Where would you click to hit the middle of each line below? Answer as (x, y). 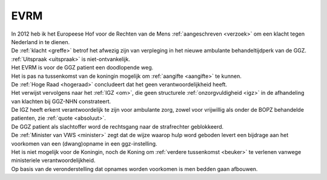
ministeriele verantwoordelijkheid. (53, 161)
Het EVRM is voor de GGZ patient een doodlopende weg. (82, 68)
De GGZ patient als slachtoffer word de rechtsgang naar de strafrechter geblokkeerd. (117, 126)
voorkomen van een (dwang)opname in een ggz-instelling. (84, 143)
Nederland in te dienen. (40, 42)
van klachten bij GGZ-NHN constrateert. (61, 101)
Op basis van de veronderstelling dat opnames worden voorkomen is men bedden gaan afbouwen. (134, 169)
